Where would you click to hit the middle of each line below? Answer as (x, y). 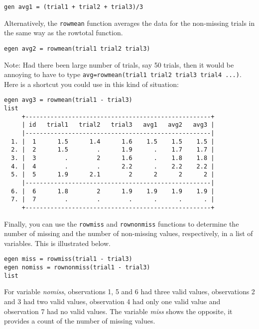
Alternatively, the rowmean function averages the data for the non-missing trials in (129, 23)
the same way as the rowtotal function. (64, 33)
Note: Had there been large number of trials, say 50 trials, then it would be (119, 64)
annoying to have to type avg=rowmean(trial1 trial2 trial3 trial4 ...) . (123, 74)
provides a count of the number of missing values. (80, 321)
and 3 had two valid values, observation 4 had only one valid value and (112, 301)
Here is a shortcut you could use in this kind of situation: (91, 84)
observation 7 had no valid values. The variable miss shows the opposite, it (118, 311)
